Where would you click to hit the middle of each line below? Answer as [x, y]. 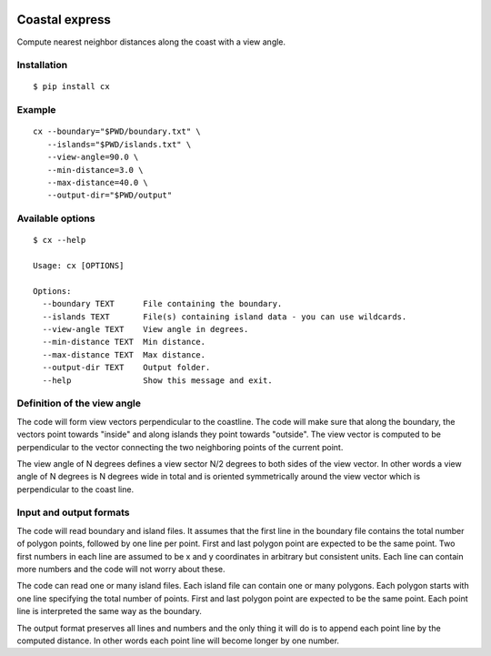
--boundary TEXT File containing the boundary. [162, 304]
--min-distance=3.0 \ [95, 170]
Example [36, 110]
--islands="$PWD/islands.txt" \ [119, 144]
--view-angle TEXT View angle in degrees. [145, 329]
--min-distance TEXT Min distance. [124, 342]
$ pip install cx [71, 87]
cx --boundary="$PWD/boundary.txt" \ [117, 131]
